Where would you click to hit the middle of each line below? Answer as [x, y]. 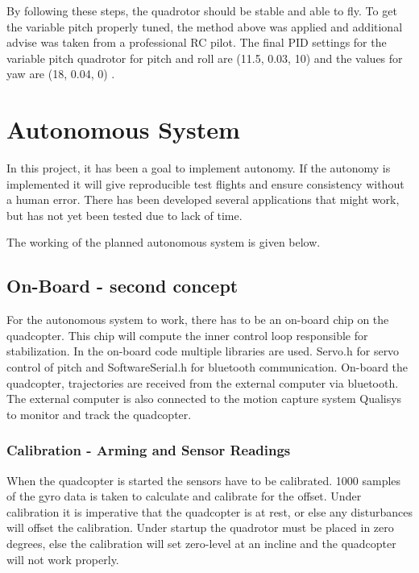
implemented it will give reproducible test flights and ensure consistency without [205, 183]
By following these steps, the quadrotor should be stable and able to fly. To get [202, 10]
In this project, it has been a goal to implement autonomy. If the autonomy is [199, 168]
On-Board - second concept [122, 286]
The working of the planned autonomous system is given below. [164, 242]
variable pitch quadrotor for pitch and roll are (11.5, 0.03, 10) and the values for [205, 58]
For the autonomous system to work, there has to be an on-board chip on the [198, 320]
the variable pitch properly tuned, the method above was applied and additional [205, 26]
